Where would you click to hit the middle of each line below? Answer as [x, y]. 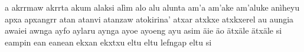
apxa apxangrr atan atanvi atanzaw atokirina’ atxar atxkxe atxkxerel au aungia [149, 19]
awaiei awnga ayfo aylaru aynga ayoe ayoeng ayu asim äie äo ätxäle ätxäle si [143, 30]
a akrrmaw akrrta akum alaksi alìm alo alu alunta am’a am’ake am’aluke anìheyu [152, 7]
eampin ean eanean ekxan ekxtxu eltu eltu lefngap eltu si [108, 42]
